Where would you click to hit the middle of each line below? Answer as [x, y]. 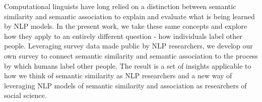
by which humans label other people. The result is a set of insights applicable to [128, 65]
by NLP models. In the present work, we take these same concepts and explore [126, 26]
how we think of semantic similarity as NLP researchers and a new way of [118, 75]
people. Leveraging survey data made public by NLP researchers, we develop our [128, 46]
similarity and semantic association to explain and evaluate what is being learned [129, 16]
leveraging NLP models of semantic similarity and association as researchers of [125, 85]
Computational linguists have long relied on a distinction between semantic [120, 6]
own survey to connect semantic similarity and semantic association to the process [131, 55]
